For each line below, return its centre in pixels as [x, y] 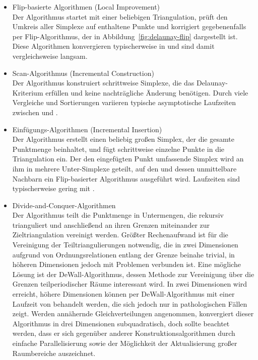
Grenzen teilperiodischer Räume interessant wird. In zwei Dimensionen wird [130, 284]
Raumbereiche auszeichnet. [54, 353]
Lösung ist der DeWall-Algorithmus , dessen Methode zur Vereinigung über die [133, 274]
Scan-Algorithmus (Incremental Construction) [83, 73]
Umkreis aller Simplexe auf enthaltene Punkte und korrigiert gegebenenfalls [129, 26]
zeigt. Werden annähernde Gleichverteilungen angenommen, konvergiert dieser [133, 313]
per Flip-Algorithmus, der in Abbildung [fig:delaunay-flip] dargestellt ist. [125, 36]
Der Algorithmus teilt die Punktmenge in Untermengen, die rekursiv [118, 215]
